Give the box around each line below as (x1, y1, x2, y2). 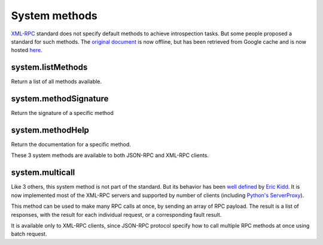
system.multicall (11, 168, 75, 178)
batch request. (11, 231, 47, 238)
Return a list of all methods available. (11, 78, 102, 85)
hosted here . (11, 47, 42, 54)
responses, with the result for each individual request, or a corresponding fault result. (11, 211, 222, 218)
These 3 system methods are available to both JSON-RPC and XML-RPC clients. (11, 152, 209, 159)
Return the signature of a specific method (11, 110, 114, 117)
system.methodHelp (11, 125, 90, 135)
